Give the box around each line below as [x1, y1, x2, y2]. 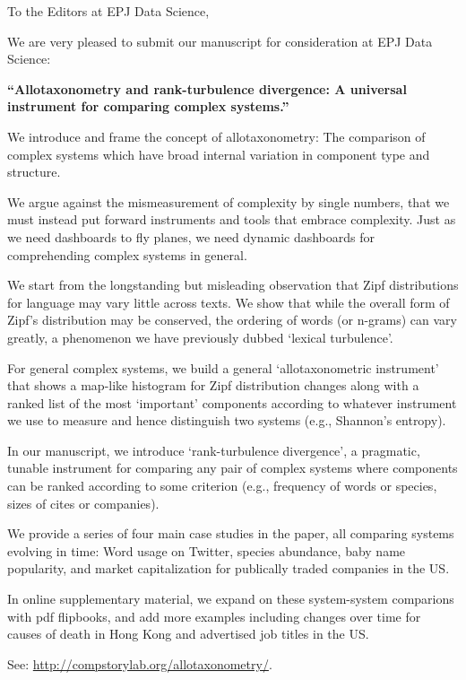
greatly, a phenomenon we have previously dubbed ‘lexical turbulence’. [7, 327, 393, 346]
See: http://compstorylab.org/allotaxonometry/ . [7, 654, 272, 673]
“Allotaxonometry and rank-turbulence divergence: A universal [7, 79, 407, 98]
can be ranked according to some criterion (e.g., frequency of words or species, [7, 476, 437, 495]
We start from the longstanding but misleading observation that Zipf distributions [7, 275, 459, 294]
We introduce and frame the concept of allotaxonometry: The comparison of [7, 126, 426, 145]
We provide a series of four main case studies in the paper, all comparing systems [7, 524, 454, 543]
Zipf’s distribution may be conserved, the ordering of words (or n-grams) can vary [7, 310, 457, 329]
